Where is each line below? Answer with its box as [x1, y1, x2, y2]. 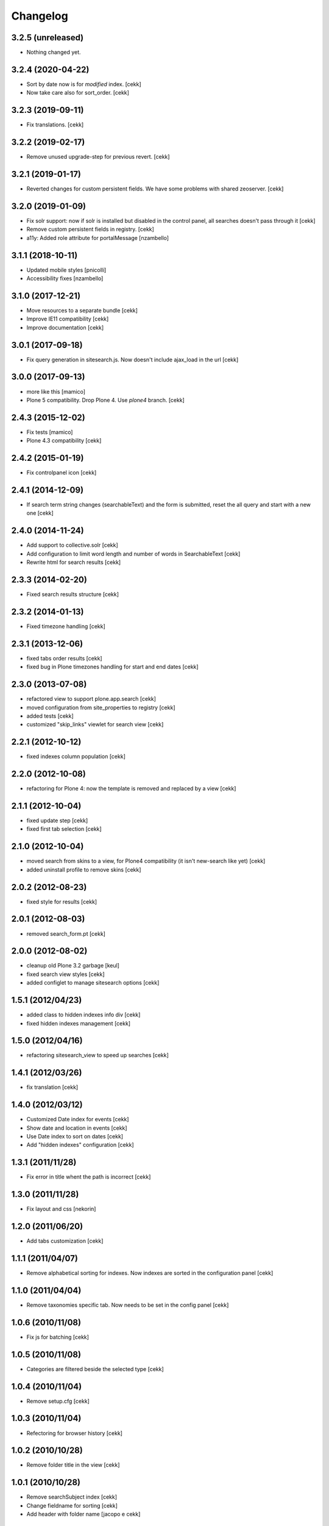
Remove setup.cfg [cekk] [26, 1397, 90, 1405]
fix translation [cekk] [26, 1083, 79, 1091]
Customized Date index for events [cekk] [26, 1116, 129, 1123]
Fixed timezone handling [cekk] [26, 623, 106, 630]
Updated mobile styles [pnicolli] [26, 266, 107, 273]
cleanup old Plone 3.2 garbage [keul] [26, 962, 120, 969]
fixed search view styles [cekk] [26, 971, 105, 978]
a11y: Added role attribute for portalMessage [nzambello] [26, 234, 169, 241]
